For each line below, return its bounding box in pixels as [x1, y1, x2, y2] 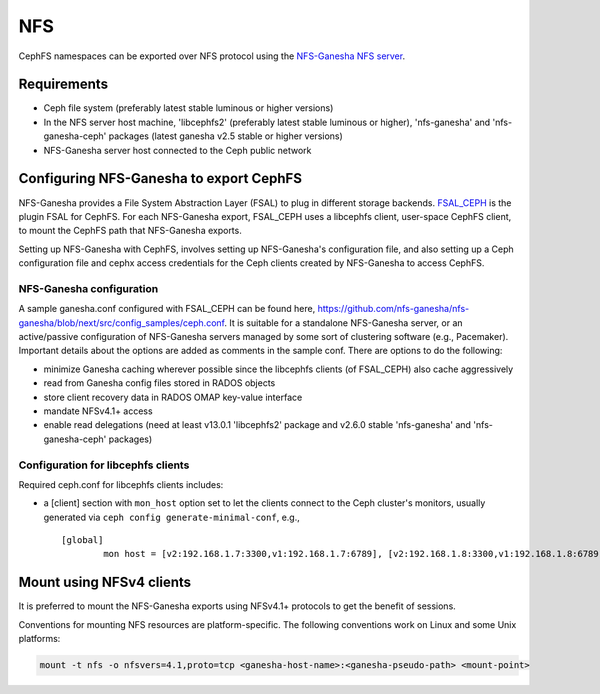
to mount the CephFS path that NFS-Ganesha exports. [18, 225, 242, 237]
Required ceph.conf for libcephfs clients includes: [18, 478, 224, 490]
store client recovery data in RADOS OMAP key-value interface [43, 391, 303, 403]
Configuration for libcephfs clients [18, 458, 190, 472]
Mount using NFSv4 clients [18, 574, 192, 591]
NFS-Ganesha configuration [18, 281, 159, 295]
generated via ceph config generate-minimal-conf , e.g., [43, 511, 300, 523]
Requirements [18, 76, 109, 93]
